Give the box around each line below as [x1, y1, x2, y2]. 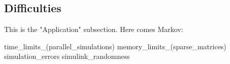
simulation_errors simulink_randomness [4, 51, 130, 61]
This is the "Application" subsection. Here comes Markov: [4, 24, 183, 35]
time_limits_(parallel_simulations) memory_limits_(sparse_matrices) [4, 41, 226, 51]
